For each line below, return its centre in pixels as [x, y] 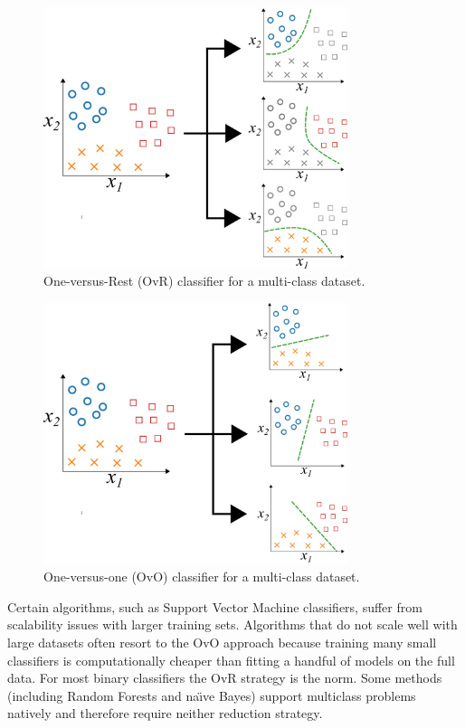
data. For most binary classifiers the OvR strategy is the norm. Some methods [225, 678]
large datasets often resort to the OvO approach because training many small [222, 643]
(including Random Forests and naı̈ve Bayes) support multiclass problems [212, 695]
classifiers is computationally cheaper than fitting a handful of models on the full [231, 660]
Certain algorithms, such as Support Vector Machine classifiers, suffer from [215, 606]
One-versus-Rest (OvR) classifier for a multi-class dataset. [204, 281]
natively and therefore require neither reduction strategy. [165, 713]
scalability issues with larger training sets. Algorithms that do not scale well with [232, 624]
